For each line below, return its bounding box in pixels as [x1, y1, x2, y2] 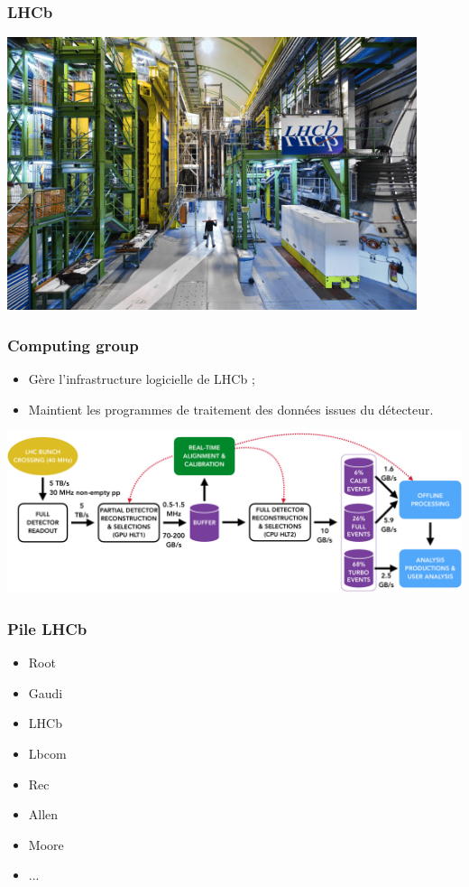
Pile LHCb [7, 617, 87, 640]
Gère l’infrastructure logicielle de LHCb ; [28, 369, 255, 388]
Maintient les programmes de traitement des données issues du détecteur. [28, 399, 434, 418]
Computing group [7, 333, 139, 356]
